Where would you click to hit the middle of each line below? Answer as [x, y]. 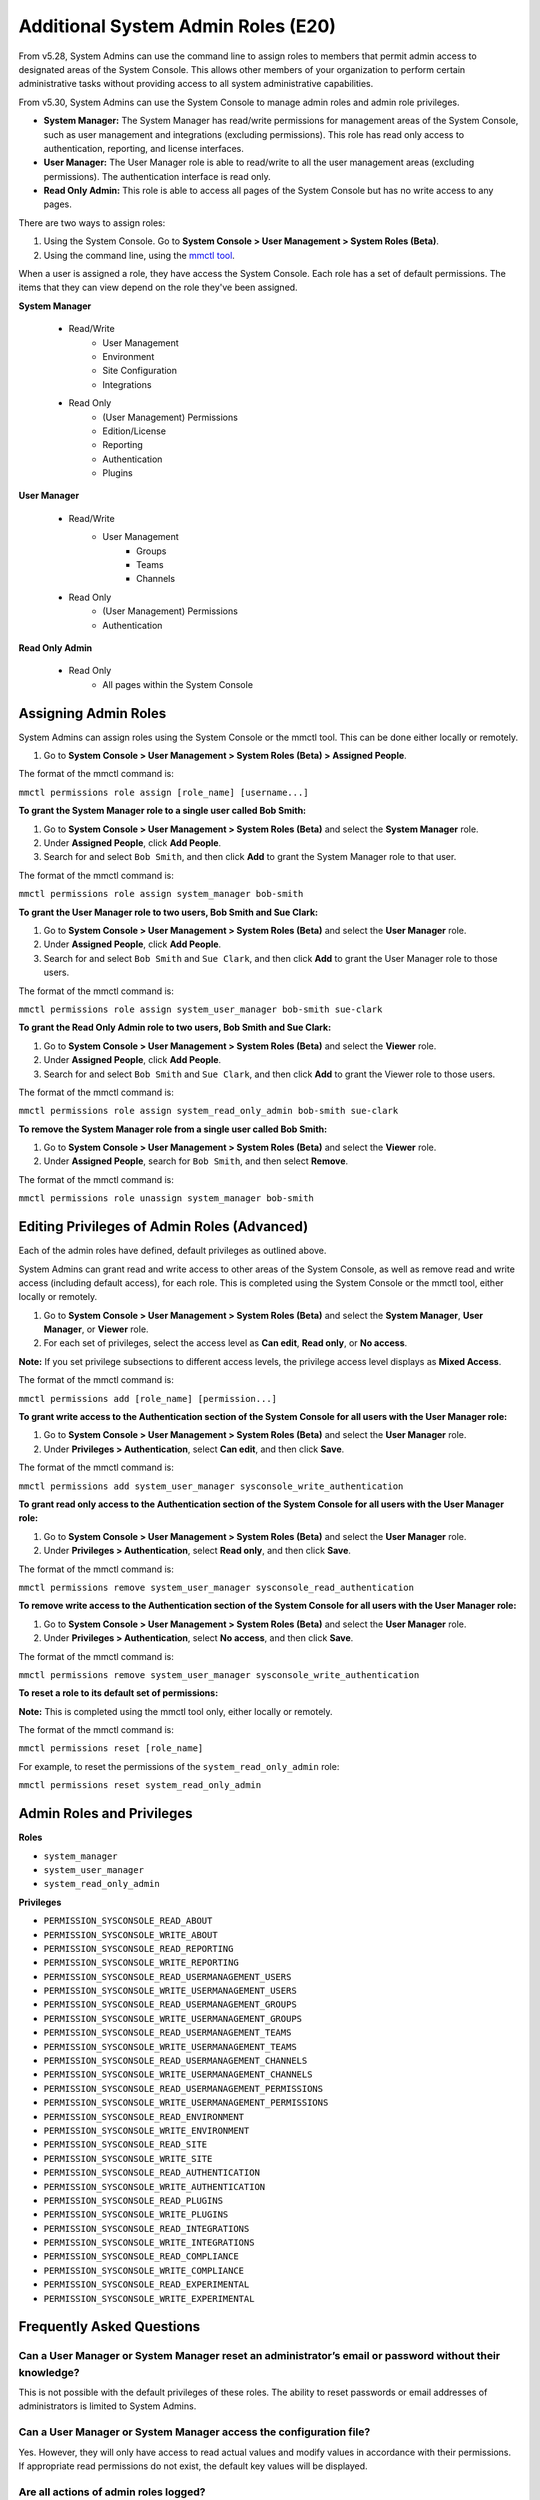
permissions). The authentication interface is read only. [157, 176]
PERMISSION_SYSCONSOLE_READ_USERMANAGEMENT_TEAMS [167, 2033]
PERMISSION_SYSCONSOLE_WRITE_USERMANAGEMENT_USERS [170, 1991]
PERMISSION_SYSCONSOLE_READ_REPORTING [138, 1948]
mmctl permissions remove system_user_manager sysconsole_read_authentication [216, 1587]
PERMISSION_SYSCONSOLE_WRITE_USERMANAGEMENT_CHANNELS [178, 2074]
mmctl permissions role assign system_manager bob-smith [161, 894]
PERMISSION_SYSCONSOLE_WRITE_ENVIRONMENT [146, 2130]
